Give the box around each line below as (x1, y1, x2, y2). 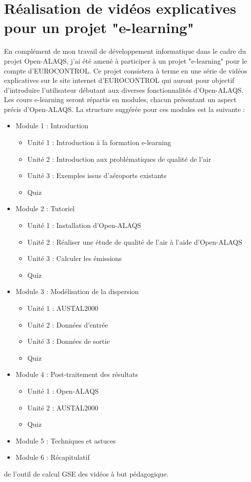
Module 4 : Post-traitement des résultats (15, 369, 138, 379)
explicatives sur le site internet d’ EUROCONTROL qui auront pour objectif (4, 75, 235, 85)
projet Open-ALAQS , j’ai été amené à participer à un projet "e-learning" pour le (4, 55, 247, 66)
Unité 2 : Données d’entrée (27, 319, 108, 330)
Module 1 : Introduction (15, 120, 89, 131)
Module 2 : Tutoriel (15, 203, 75, 214)
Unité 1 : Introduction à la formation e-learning (27, 137, 172, 148)
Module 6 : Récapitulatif (15, 452, 90, 462)
